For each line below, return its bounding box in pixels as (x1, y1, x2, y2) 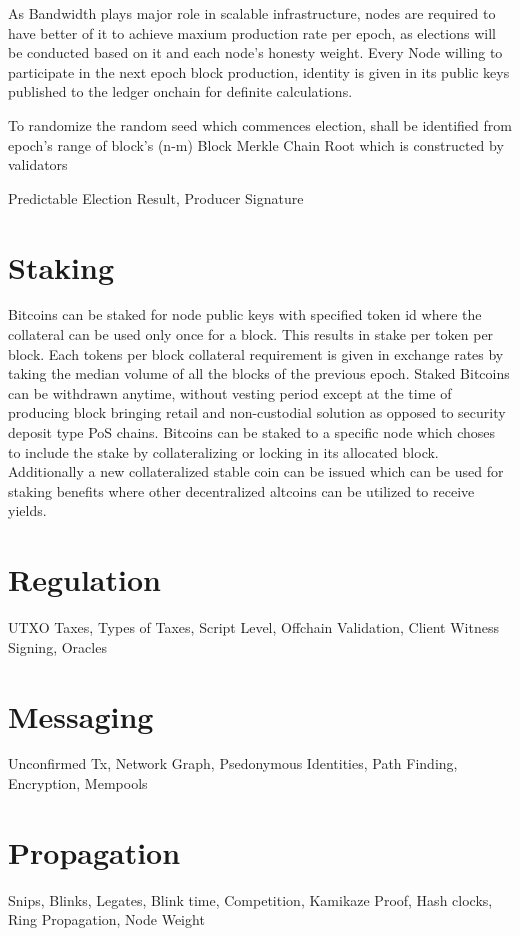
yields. (8, 500, 47, 521)
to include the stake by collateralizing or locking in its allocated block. (8, 441, 439, 462)
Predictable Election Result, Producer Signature (8, 187, 304, 208)
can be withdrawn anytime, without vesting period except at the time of (8, 382, 452, 403)
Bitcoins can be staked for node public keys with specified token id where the (8, 304, 482, 325)
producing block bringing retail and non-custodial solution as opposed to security (8, 402, 506, 423)
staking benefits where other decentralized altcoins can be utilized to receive (8, 480, 475, 501)
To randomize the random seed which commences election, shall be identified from (8, 114, 512, 135)
